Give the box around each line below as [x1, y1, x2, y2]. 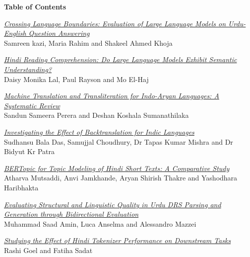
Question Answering [28, 28, 90, 38]
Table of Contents [4, 1, 66, 11]
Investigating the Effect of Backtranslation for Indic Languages [4, 126, 194, 137]
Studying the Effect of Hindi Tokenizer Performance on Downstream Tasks [4, 235, 231, 246]
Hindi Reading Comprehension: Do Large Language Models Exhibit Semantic [4, 54, 237, 65]
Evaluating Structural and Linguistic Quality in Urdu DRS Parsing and [4, 199, 221, 209]
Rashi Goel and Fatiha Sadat [4, 245, 93, 255]
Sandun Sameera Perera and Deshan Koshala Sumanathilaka [4, 110, 189, 120]
